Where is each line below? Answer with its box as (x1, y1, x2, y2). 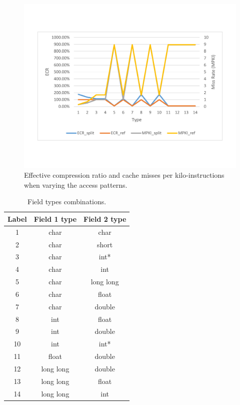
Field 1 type (33, 213, 77, 224)
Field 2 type (83, 213, 126, 224)
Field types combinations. (27, 196, 106, 207)
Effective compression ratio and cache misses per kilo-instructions (24, 170, 224, 180)
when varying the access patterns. (24, 179, 127, 190)
